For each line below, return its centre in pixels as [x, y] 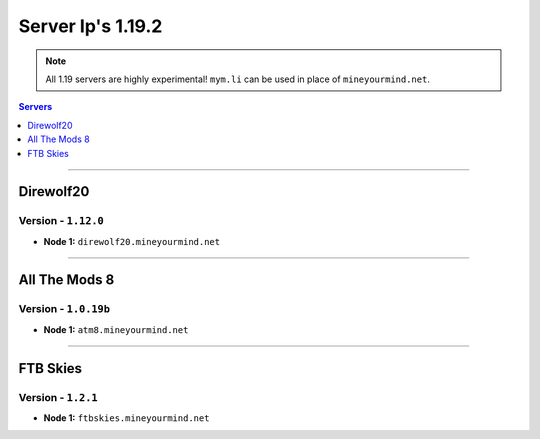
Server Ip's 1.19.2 [90, 26]
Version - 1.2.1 [58, 397]
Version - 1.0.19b [64, 309]
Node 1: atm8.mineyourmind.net [116, 329]
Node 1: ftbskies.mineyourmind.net [126, 417]
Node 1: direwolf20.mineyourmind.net [131, 241]
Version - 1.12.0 [61, 221]
